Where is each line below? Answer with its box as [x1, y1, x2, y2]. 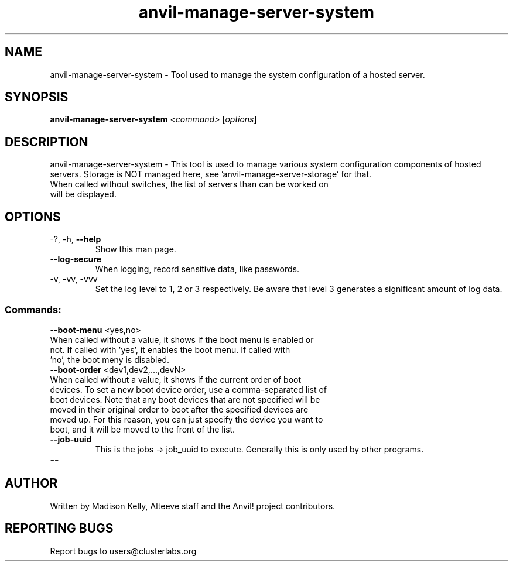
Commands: [5, 303, 61, 315]
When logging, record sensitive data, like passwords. [95, 264, 299, 275]
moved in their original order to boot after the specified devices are [50, 404, 309, 414]
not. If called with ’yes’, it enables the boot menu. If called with [50, 344, 290, 355]
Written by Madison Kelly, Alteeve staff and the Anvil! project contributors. [50, 500, 336, 511]
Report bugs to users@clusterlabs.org [50, 546, 197, 556]
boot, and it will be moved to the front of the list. [50, 424, 235, 434]
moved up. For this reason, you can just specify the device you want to [50, 414, 323, 424]
